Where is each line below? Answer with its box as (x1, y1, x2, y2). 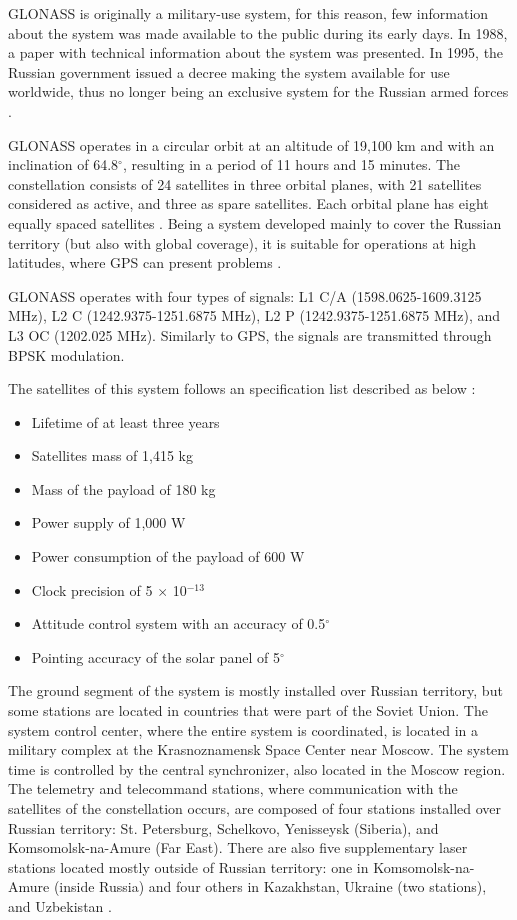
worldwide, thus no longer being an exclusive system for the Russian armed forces (8, 81, 509, 102)
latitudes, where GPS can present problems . (8, 252, 282, 273)
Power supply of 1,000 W (31, 512, 186, 533)
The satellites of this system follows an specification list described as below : (8, 378, 476, 399)
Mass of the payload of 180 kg (31, 478, 216, 499)
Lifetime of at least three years (31, 411, 220, 432)
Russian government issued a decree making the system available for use (8, 61, 450, 82)
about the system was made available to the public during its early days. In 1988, (8, 22, 508, 43)
